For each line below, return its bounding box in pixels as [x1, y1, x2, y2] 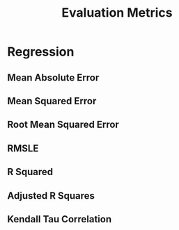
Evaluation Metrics [61, 5, 173, 21]
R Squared [7, 166, 54, 178]
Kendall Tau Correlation [7, 213, 112, 225]
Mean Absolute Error [7, 72, 100, 83]
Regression [7, 44, 75, 60]
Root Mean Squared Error [7, 119, 120, 131]
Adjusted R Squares [7, 190, 95, 202]
